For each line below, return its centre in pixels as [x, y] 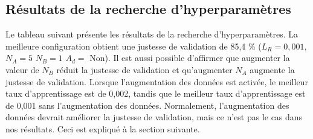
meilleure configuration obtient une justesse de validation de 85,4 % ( [134, 46]
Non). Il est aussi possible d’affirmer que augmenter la [190, 58]
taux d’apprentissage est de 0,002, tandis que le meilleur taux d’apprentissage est [156, 93]
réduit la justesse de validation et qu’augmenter [144, 69]
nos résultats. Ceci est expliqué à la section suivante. [103, 128]
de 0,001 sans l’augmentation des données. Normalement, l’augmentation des [147, 105]
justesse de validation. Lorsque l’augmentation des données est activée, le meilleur [157, 81]
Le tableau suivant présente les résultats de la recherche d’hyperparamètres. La [152, 34]
